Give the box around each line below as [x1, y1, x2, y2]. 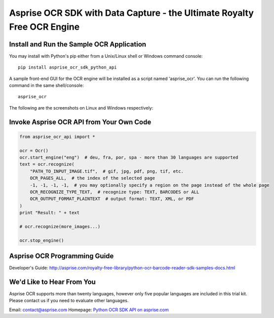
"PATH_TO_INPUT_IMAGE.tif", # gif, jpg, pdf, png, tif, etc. [30, 168, 184, 174]
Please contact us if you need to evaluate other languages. [9, 298, 129, 304]
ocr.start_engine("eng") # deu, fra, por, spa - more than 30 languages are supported [19, 155, 238, 160]
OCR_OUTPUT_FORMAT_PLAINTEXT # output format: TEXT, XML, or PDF [30, 196, 195, 202]
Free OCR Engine [9, 21, 80, 32]
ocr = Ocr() [19, 148, 49, 153]
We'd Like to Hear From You [9, 278, 96, 286]
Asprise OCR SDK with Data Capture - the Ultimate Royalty [9, 7, 254, 18]
